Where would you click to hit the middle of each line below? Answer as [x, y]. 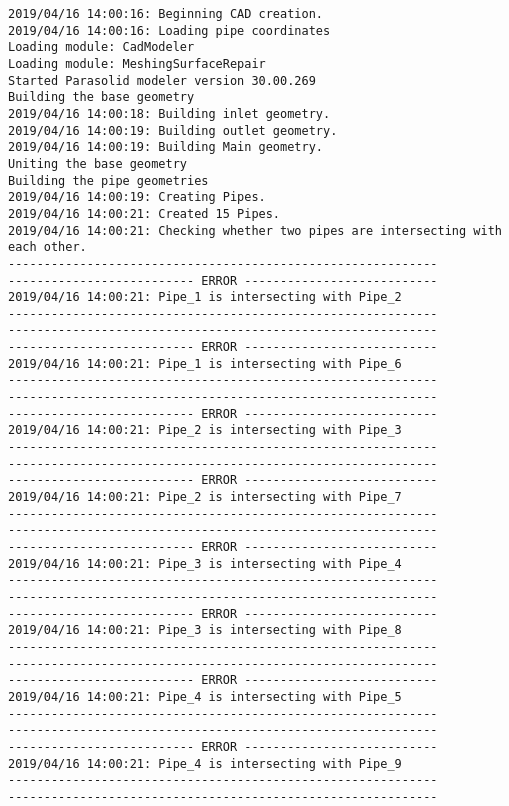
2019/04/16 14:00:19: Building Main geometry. [165, 147]
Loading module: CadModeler [101, 47]
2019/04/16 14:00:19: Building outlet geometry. [173, 130]
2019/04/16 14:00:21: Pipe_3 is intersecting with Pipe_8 [205, 630]
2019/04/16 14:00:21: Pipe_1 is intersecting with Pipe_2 [205, 297]
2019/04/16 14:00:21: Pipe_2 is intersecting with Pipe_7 [205, 497]
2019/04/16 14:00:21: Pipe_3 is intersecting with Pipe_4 [205, 563]
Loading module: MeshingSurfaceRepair [137, 63]
